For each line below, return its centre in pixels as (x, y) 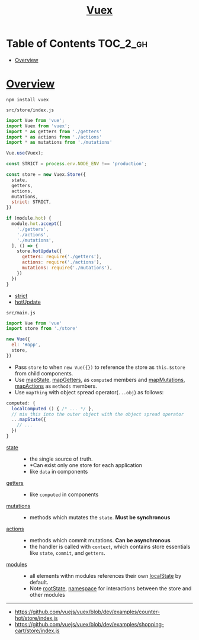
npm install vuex (28, 99)
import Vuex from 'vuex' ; (38, 126)
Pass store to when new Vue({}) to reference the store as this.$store (100, 367)
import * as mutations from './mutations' (59, 143)
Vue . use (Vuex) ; (25, 153)
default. (39, 582)
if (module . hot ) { (29, 218)
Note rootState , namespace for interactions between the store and (110, 588)
